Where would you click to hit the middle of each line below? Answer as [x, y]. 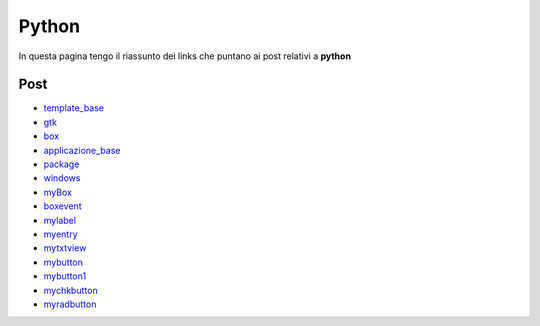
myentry [61, 234]
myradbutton [70, 304]
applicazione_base [82, 150]
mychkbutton [71, 290]
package [61, 164]
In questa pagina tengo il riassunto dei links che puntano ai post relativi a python [185, 56]
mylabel [60, 220]
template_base [74, 108]
